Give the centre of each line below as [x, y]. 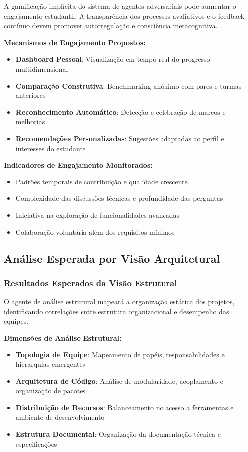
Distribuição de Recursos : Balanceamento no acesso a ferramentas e [124, 407]
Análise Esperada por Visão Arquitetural [112, 258]
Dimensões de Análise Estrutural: [63, 337]
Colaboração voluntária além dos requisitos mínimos [95, 231]
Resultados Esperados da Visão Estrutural [91, 283]
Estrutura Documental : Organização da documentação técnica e [118, 434]
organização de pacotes [50, 391]
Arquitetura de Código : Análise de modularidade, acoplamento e [119, 381]
